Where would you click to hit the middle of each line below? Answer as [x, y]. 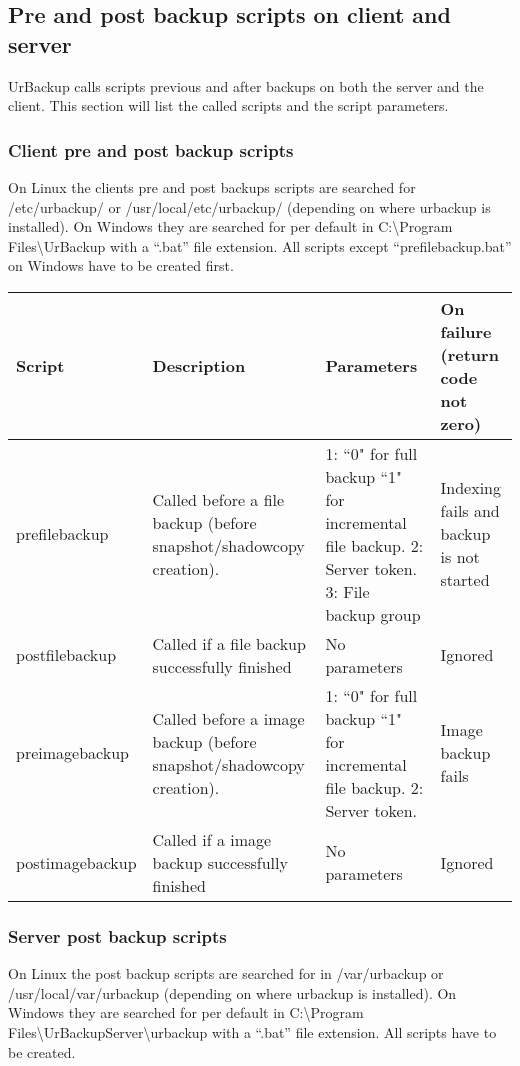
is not [460, 557]
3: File [347, 591]
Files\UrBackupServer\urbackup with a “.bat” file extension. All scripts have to [252, 1031]
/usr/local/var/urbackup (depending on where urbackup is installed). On [232, 992]
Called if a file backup [229, 643]
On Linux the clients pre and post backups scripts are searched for [212, 187]
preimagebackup [72, 753]
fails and [470, 511]
